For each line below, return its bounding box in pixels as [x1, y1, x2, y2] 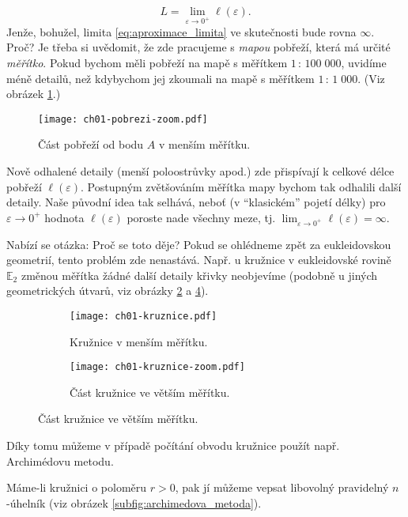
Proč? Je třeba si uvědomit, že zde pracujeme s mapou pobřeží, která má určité [6, 39, 391, 55]
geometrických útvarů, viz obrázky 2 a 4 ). [6, 282, 209, 299]
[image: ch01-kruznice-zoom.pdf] [70, 361, 245, 373]
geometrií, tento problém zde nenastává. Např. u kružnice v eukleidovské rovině [6, 251, 391, 268]
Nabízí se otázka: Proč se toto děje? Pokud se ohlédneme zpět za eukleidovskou [6, 236, 391, 252]
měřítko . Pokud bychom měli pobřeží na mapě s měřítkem [6, 54, 288, 70]
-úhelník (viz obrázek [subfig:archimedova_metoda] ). [6, 494, 262, 511]
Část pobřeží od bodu [38, 136, 144, 153]
